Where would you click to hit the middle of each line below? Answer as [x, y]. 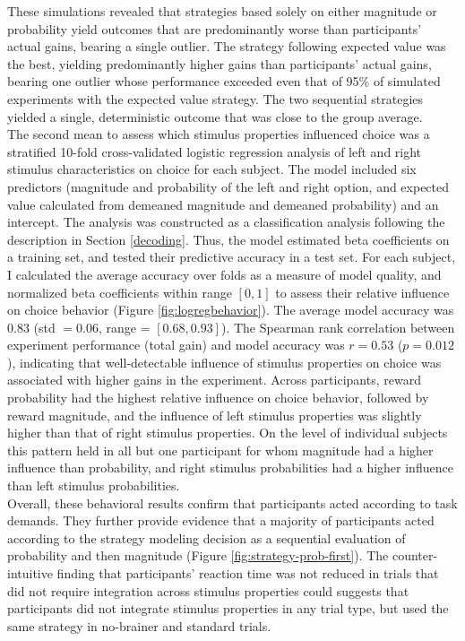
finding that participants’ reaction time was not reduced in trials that [248, 573]
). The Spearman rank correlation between [338, 327]
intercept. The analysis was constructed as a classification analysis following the [226, 222]
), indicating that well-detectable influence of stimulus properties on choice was [224, 362]
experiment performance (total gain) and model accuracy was [176, 345]
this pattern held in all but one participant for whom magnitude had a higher [220, 450]
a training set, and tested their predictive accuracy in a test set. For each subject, [232, 257]
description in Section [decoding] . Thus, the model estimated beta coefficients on [228, 239]
